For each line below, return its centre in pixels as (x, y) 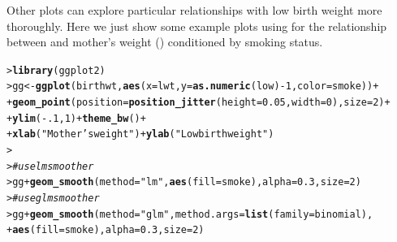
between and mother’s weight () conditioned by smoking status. (165, 42)
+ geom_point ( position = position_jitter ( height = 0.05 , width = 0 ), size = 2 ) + (198, 103)
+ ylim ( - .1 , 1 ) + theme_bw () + (76, 118)
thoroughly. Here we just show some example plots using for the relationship (197, 26)
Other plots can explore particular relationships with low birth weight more (194, 10)
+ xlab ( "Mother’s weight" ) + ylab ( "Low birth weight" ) (140, 134)
